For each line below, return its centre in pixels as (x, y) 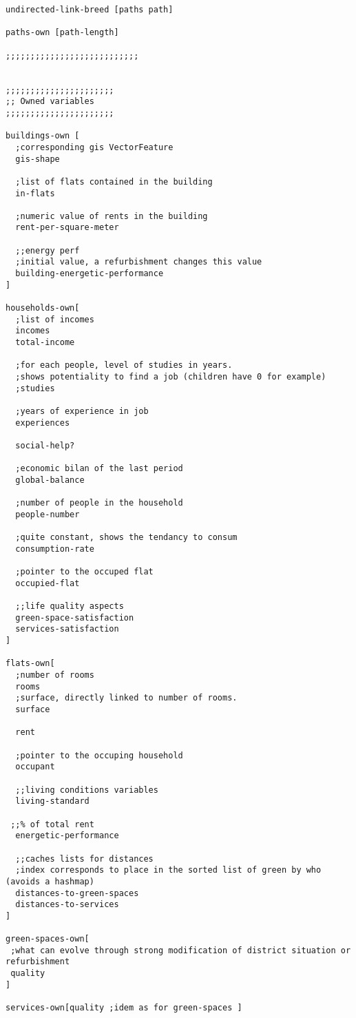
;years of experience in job (82, 411)
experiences (43, 423)
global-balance (50, 480)
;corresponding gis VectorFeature (94, 147)
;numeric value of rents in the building (112, 216)
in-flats (35, 193)
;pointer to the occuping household (99, 755)
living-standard (52, 801)
